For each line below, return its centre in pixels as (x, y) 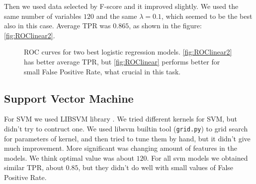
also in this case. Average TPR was (57, 26)
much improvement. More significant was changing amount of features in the (121, 148)
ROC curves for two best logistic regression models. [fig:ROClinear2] (128, 52)
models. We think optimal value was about (69, 157)
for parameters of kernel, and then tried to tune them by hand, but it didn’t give (127, 138)
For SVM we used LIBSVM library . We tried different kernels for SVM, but (121, 119)
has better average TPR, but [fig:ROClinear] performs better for (122, 61)
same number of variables (43, 16)
